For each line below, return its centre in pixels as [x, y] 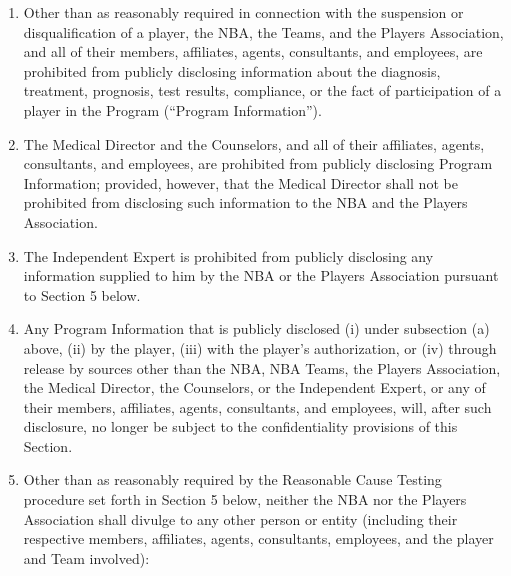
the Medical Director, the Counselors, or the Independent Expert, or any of [254, 387]
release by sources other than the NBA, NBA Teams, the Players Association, [262, 367]
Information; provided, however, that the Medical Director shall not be [240, 182]
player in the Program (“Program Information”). [172, 109]
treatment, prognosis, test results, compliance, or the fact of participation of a [262, 90]
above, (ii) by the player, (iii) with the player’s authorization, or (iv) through [260, 347]
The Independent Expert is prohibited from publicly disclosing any [228, 255]
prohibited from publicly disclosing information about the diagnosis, [232, 70]
